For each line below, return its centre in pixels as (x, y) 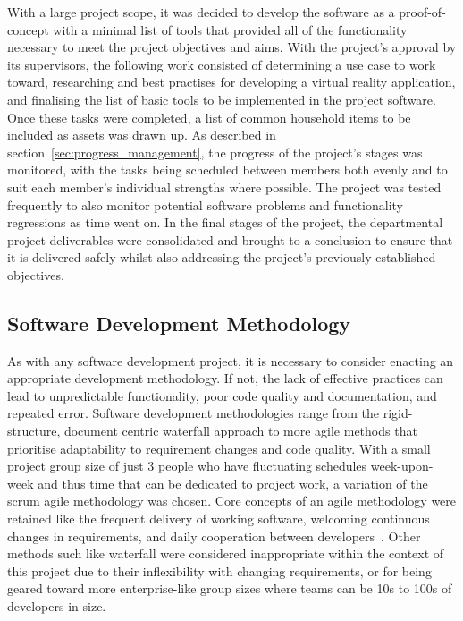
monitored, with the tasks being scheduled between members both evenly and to (227, 170)
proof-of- (422, 12)
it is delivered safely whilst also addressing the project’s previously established (222, 257)
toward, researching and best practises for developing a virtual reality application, (231, 82)
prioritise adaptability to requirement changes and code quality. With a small (219, 448)
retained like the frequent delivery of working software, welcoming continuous (219, 519)
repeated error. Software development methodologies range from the (194, 413)
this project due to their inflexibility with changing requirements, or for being (219, 570)
